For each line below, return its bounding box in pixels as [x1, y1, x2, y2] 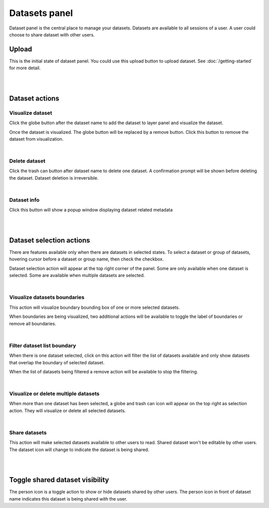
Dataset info [9, 197, 40, 204]
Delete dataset [9, 158, 46, 165]
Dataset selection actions [9, 236, 91, 245]
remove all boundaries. [9, 320, 57, 326]
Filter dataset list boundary [9, 342, 77, 349]
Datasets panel [9, 7, 73, 18]
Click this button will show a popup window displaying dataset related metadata [9, 207, 173, 213]
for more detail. [9, 65, 41, 71]
